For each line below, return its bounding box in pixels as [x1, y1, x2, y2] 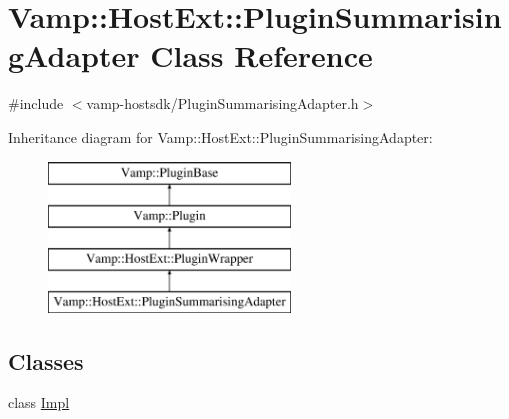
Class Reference [150, 35, 373, 76]
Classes [8, 345, 84, 376]
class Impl [8, 392, 70, 413]
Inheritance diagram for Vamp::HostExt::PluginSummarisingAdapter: [8, 126, 433, 147]
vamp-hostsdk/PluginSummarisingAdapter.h [86, 93, 359, 114]
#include [8, 93, 64, 114]
